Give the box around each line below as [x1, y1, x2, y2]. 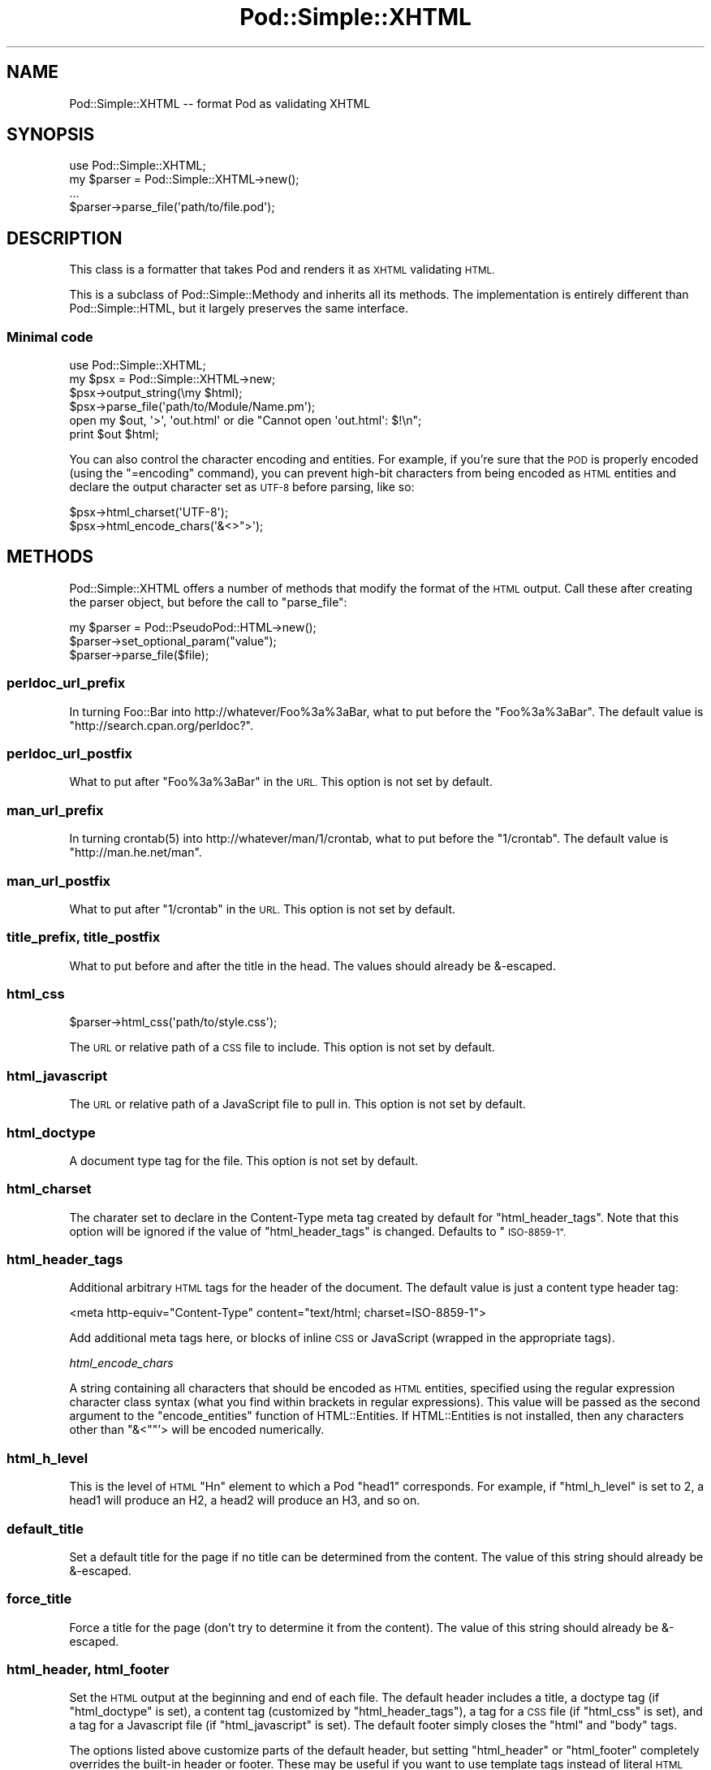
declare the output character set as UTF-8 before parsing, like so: [69, 480, 415, 494]
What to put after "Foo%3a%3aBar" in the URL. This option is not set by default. [69, 775, 493, 789]
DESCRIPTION [6, 227, 123, 248]
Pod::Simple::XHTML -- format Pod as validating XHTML [69, 96, 370, 110]
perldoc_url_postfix [6, 745, 132, 762]
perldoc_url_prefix [6, 675, 126, 692]
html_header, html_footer [6, 1661, 170, 1677]
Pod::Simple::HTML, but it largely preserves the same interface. [69, 301, 408, 316]
